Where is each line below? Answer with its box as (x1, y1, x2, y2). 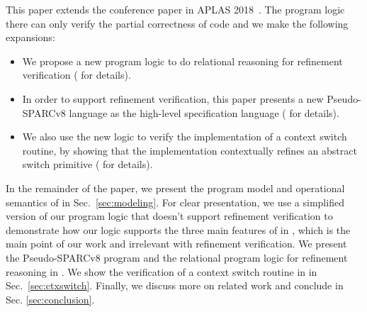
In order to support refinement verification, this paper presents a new (22, 91, 324, 106)
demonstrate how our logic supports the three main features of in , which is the (6, 222, 351, 237)
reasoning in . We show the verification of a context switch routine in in (6, 264, 317, 279)
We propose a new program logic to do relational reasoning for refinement (22, 53, 343, 68)
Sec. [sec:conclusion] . (6, 291, 95, 306)
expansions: (6, 30, 55, 45)
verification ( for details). (22, 67, 131, 82)
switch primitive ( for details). (22, 157, 153, 172)
